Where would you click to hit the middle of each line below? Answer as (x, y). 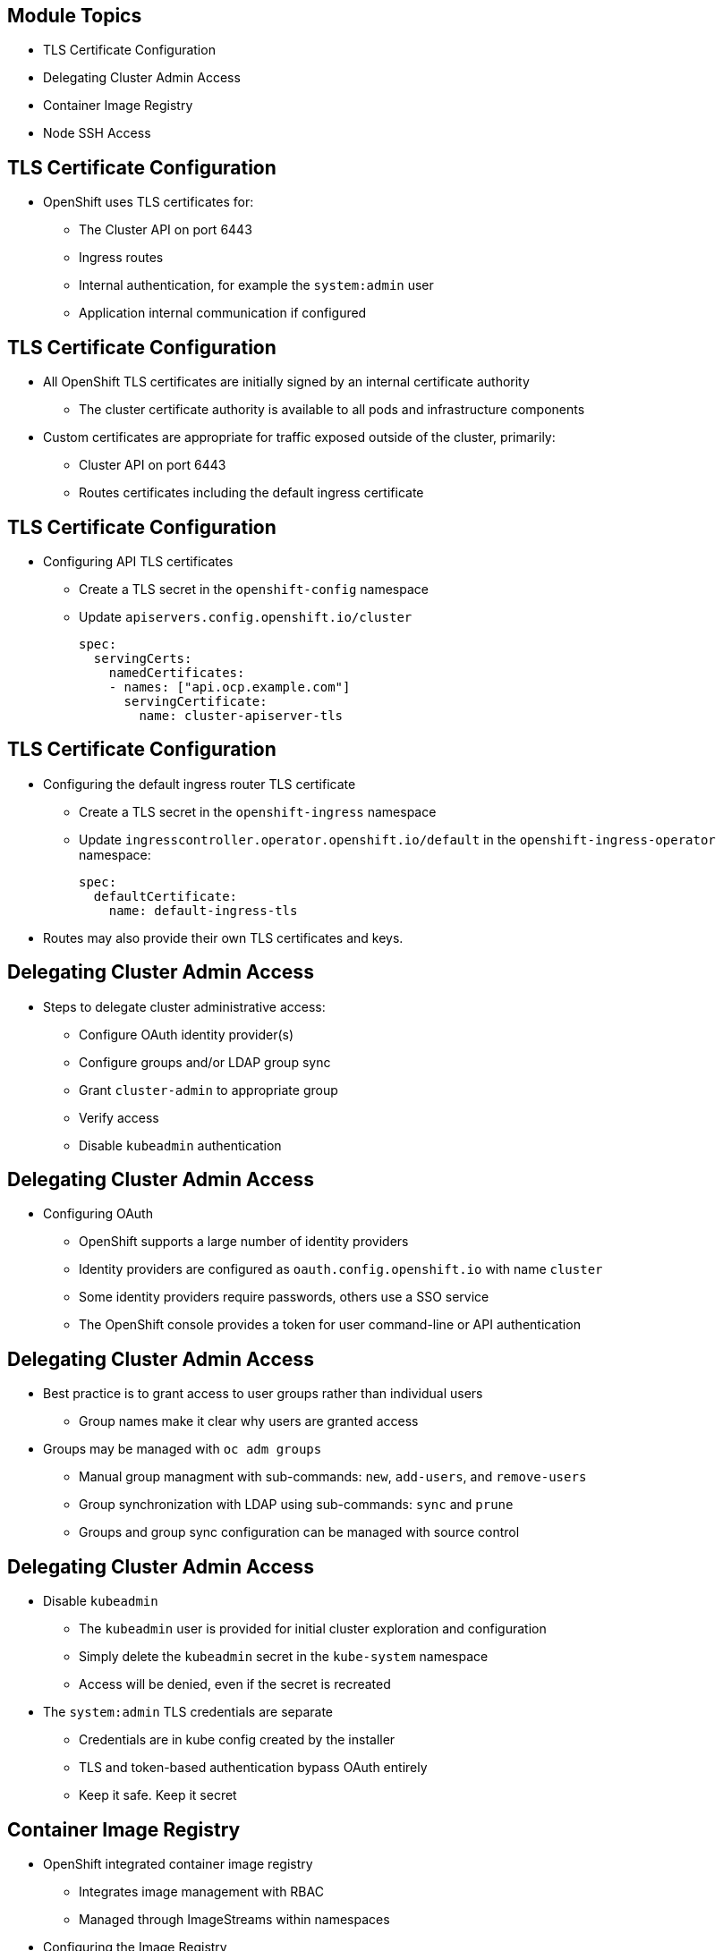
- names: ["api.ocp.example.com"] (230, 687)
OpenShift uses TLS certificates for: (149, 202)
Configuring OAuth (98, 1214)
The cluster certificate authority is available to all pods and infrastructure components (332, 410)
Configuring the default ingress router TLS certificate (200, 784)
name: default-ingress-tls (203, 910)
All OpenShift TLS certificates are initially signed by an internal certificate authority (286, 382)
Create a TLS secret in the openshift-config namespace (254, 589)
